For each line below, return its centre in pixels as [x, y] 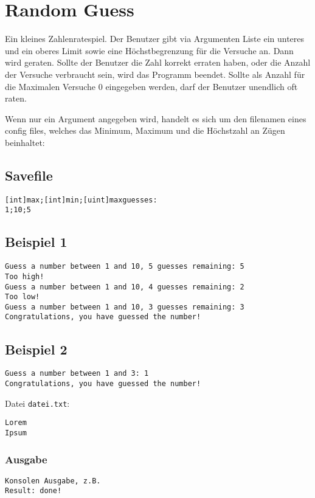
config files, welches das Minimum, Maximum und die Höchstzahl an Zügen [145, 130]
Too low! [22, 297]
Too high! [25, 276]
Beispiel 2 [36, 349]
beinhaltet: [25, 142]
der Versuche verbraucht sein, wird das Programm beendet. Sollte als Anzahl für [155, 74]
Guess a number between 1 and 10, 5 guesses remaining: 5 [125, 267]
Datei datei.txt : [37, 403]
